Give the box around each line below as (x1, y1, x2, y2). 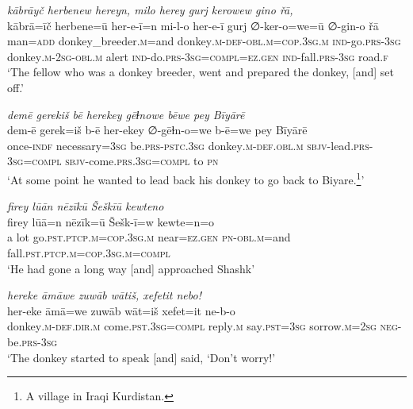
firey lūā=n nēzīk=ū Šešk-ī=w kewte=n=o (7, 213, 215, 230)
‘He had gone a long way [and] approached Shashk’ (7, 260, 255, 276)
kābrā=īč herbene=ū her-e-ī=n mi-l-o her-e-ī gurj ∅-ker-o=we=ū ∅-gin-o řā (7, 17, 379, 33)
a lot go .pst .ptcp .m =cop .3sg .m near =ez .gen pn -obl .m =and (7, 229, 291, 245)
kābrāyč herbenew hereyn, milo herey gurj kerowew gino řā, (7, 2, 293, 17)
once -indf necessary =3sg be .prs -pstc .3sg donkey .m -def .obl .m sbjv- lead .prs (7, 137, 369, 153)
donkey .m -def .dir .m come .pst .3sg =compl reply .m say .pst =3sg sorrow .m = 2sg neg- (7, 318, 402, 334)
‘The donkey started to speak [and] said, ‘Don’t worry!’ (7, 349, 276, 365)
